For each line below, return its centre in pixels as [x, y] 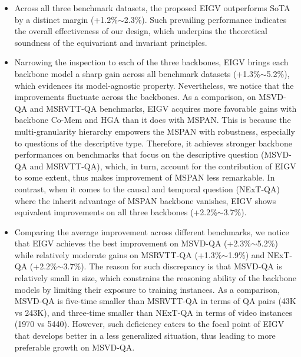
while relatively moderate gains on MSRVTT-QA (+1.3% [118, 254]
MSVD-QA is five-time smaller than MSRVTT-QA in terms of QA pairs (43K [155, 301]
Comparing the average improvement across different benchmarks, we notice [152, 231]
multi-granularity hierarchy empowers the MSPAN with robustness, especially [155, 131]
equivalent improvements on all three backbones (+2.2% [116, 212]
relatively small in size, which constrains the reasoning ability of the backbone [155, 278]
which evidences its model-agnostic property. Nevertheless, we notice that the [154, 85]
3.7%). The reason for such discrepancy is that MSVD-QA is [173, 266]
